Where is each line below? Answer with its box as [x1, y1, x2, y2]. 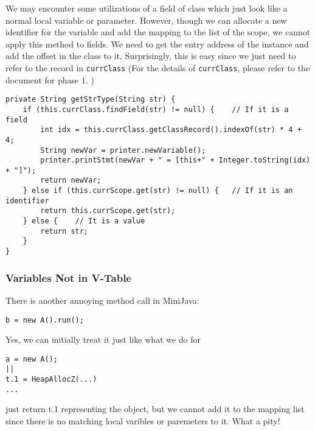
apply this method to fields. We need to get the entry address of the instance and [5, 37, 309, 50]
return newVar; [40, 176, 102, 185]
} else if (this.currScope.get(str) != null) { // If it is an [22, 186, 293, 195]
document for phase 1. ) [5, 73, 94, 86]
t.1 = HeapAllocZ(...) [5, 375, 97, 384]
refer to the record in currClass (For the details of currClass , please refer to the [5, 61, 310, 74]
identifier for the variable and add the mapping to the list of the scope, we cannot [5, 26, 311, 38]
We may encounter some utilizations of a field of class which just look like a [5, 2, 288, 14]
